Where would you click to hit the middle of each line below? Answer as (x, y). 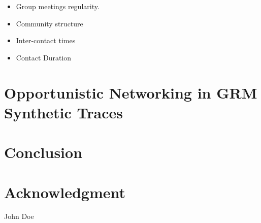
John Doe (19, 216)
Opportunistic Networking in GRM (131, 92)
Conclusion (43, 152)
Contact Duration (44, 57)
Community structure (50, 23)
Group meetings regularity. (58, 6)
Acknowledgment (65, 192)
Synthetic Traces (63, 112)
